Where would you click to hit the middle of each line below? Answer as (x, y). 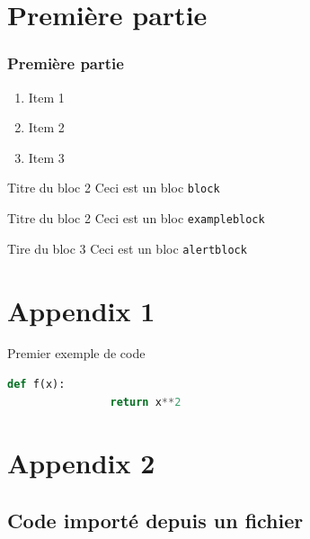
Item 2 (46, 127)
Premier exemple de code (76, 353)
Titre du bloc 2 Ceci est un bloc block (114, 188)
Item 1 (46, 97)
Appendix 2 (81, 463)
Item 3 (46, 157)
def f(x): (36, 385)
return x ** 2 (146, 402)
